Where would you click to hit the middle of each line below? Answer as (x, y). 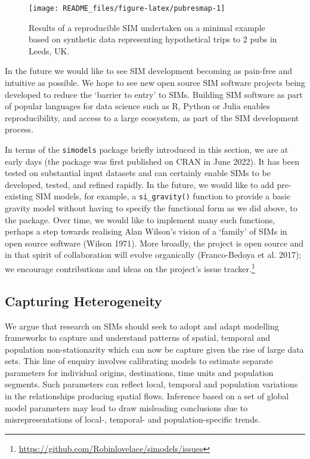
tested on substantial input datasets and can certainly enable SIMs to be (138, 173)
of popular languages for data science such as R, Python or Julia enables (137, 106)
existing (19, 196)
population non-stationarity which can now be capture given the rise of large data (154, 349)
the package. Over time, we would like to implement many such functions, (140, 219)
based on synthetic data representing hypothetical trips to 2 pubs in (153, 39)
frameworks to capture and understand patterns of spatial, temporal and (138, 338)
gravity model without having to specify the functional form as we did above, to (151, 208)
